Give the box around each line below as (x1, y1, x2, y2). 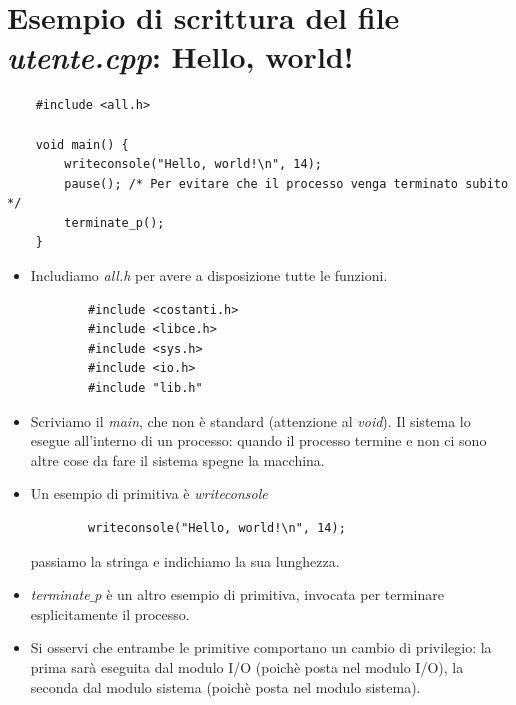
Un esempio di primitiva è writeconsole (30, 483, 268, 504)
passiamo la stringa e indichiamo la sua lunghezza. (30, 550, 340, 571)
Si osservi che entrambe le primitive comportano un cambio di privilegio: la (30, 637, 492, 658)
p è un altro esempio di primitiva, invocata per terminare (94, 584, 444, 605)
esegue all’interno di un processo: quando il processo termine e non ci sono (30, 430, 487, 451)
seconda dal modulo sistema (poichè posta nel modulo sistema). (30, 676, 421, 697)
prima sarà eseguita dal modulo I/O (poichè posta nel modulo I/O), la (30, 656, 464, 677)
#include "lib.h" (88, 381, 203, 396)
